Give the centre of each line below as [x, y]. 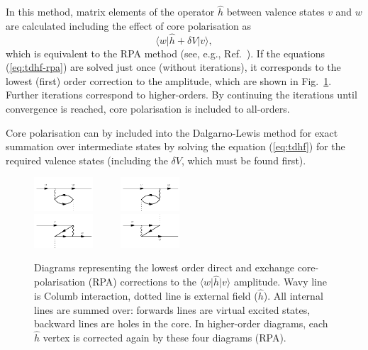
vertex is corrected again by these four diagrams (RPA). [165, 338]
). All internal [293, 296]
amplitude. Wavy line [280, 282]
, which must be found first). [244, 160]
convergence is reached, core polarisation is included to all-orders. [148, 108]
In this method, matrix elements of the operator [110, 12]
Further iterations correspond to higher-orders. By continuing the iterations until [182, 95]
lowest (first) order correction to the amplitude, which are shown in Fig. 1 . [169, 80]
